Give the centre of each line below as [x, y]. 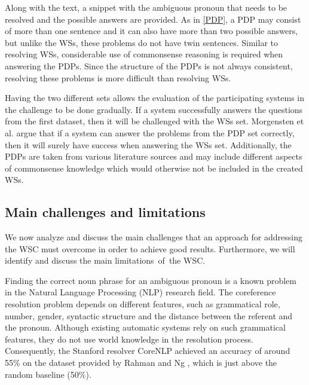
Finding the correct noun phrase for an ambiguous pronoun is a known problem [151, 280]
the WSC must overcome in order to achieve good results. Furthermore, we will [150, 248]
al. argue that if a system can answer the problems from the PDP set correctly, [150, 132]
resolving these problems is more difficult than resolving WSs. [118, 77]
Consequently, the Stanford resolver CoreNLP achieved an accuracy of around [148, 351]
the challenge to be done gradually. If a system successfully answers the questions [154, 109]
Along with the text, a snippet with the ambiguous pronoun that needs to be [146, 7]
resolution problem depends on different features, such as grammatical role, [143, 304]
